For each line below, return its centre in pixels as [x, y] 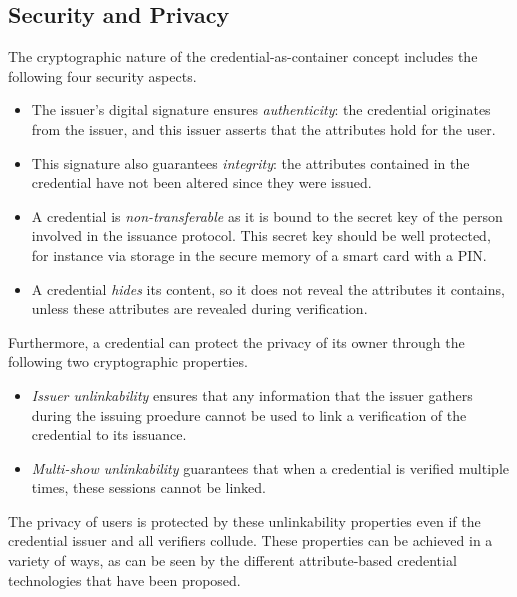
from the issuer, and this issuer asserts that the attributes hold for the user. [263, 128]
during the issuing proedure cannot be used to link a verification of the [249, 414]
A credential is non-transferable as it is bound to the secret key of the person [267, 215]
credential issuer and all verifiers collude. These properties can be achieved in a [250, 540]
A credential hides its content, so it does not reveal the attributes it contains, [268, 288]
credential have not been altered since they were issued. [201, 182]
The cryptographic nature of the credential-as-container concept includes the [243, 56]
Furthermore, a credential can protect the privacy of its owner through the [236, 341]
